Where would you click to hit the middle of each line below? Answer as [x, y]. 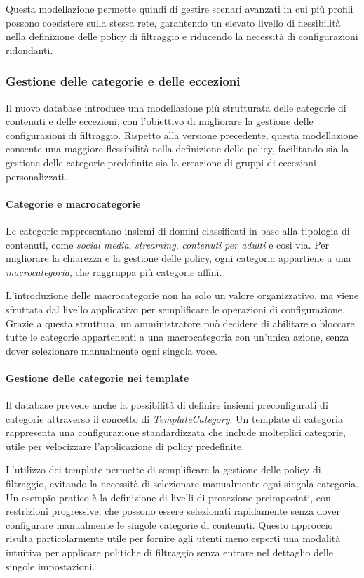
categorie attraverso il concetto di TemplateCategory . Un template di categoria [174, 418]
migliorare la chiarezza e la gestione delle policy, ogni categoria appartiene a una [178, 258]
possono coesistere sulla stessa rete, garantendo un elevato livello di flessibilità [173, 22]
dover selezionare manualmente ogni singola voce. [112, 350]
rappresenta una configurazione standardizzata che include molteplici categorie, [176, 432]
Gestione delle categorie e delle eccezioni [123, 81]
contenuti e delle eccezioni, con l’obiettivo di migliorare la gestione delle [160, 121]
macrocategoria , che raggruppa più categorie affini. [114, 271]
